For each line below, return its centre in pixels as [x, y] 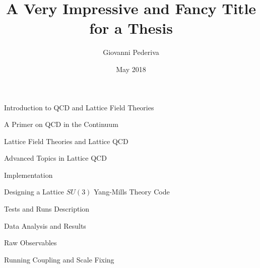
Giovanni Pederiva [131, 52]
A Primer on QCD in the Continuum [61, 124]
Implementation [28, 175]
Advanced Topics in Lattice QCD [55, 158]
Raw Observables [30, 243]
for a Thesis [131, 28]
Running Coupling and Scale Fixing [59, 259]
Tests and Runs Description [47, 209]
